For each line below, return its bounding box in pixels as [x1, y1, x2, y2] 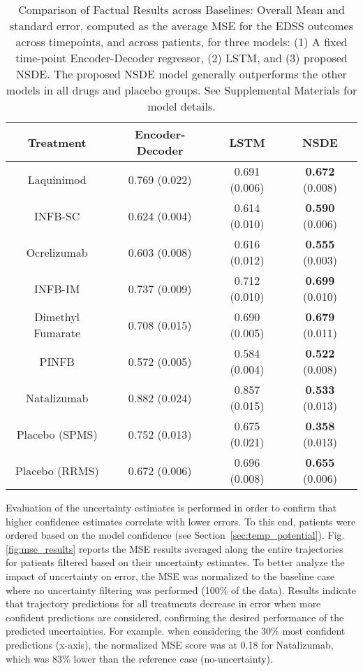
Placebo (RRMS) [15, 462, 99, 479]
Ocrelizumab [26, 243, 88, 260]
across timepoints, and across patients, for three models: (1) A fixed [15, 34, 348, 50]
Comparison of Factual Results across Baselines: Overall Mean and [18, 1, 345, 17]
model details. [147, 98, 216, 114]
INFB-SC [34, 207, 80, 224]
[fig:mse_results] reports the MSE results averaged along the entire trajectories [6, 541, 343, 556]
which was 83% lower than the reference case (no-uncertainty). [6, 651, 273, 665]
